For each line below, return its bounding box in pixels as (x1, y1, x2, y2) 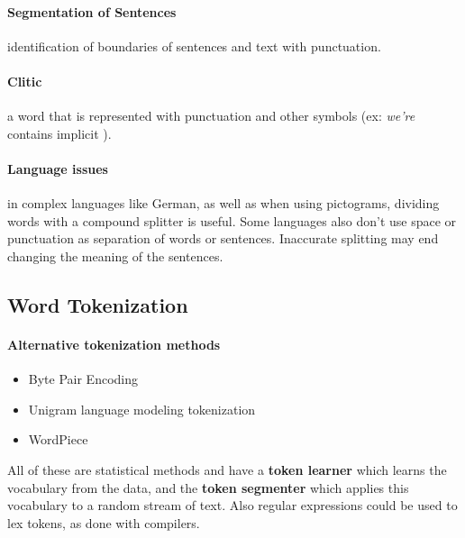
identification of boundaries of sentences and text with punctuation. (7, 36, 381, 55)
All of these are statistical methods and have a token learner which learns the (7, 460, 447, 479)
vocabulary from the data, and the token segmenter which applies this (7, 478, 409, 497)
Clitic (7, 71, 42, 90)
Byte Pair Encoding (28, 369, 138, 388)
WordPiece (28, 430, 88, 449)
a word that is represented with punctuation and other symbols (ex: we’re (7, 106, 415, 125)
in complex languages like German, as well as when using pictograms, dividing (7, 194, 440, 213)
